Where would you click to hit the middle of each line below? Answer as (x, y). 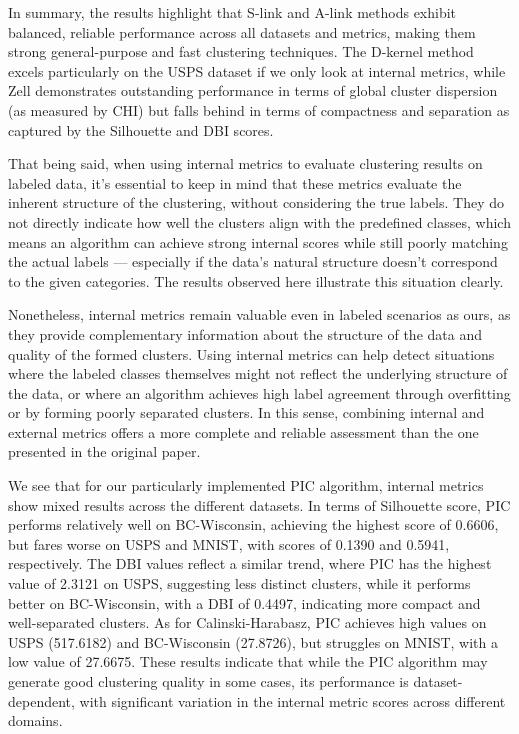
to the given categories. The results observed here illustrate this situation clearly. (256, 280)
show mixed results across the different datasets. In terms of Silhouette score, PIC (259, 504)
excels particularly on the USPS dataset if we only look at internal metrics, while (257, 70)
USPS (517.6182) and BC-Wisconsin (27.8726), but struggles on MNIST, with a (253, 641)
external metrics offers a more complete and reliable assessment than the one (243, 431)
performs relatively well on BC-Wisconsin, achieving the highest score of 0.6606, (253, 524)
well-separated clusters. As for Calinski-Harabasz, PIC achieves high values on (247, 622)
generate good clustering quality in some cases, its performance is (208, 681)
